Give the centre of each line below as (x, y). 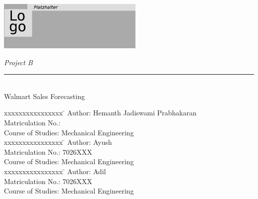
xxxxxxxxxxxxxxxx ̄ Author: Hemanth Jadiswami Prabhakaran (100, 113)
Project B (18, 62)
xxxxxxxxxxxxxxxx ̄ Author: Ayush (58, 142)
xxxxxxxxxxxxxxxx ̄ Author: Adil (55, 171)
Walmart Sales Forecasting (44, 96)
